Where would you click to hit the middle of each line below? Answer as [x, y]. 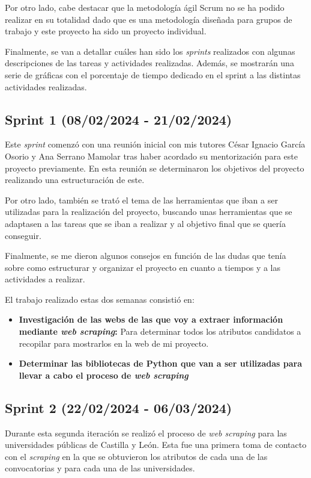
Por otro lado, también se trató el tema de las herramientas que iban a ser [141, 200]
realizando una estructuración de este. [75, 180]
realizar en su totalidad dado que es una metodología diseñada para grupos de [149, 19]
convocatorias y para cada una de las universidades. [100, 468]
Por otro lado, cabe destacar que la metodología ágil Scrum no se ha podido [145, 7]
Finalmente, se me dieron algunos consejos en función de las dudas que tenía [146, 256]
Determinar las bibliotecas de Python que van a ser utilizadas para [161, 363]
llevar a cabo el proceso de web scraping [104, 375]
